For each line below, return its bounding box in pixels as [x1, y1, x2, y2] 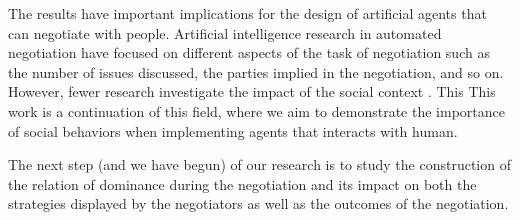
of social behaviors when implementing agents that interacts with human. [8, 120, 458, 141]
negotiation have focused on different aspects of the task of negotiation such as [8, 42, 490, 63]
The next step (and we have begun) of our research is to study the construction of [8, 154, 511, 175]
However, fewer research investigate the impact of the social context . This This [8, 81, 496, 102]
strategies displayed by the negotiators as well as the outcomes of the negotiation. [8, 193, 509, 214]
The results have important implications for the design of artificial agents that [8, 3, 487, 23]
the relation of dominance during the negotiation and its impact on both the [8, 173, 477, 194]
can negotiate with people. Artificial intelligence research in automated [8, 22, 442, 43]
